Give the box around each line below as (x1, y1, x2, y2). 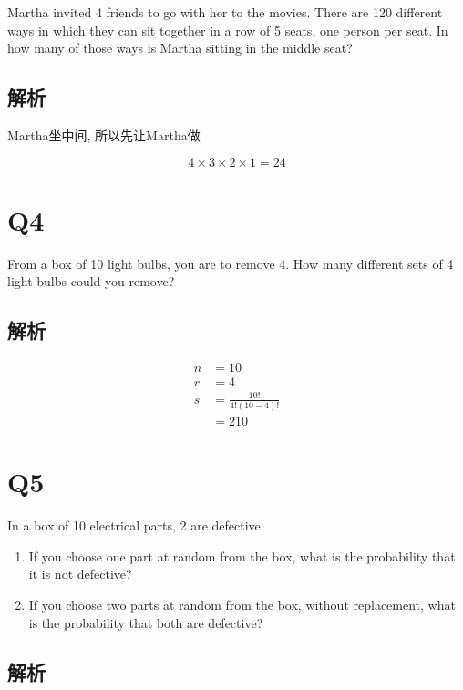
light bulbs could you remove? (7, 272, 175, 291)
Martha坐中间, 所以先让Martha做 (7, 125, 201, 144)
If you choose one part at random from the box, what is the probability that (28, 546, 456, 565)
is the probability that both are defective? (28, 613, 263, 632)
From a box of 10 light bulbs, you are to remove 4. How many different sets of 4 (7, 253, 454, 273)
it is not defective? (28, 564, 132, 583)
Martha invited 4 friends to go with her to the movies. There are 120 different (7, 3, 443, 21)
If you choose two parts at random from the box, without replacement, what (28, 594, 456, 613)
